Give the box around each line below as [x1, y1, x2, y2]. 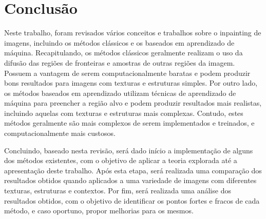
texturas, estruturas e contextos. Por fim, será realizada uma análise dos [4, 185, 231, 196]
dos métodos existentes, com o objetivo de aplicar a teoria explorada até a [4, 155, 237, 166]
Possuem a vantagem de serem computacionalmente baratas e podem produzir [4, 67, 251, 78]
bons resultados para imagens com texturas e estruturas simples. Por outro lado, [4, 77, 258, 88]
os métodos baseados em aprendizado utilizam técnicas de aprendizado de [4, 87, 236, 98]
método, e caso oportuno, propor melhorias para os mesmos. [4, 205, 194, 216]
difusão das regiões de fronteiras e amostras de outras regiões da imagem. [4, 57, 235, 68]
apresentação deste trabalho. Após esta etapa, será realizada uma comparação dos [4, 165, 262, 175]
